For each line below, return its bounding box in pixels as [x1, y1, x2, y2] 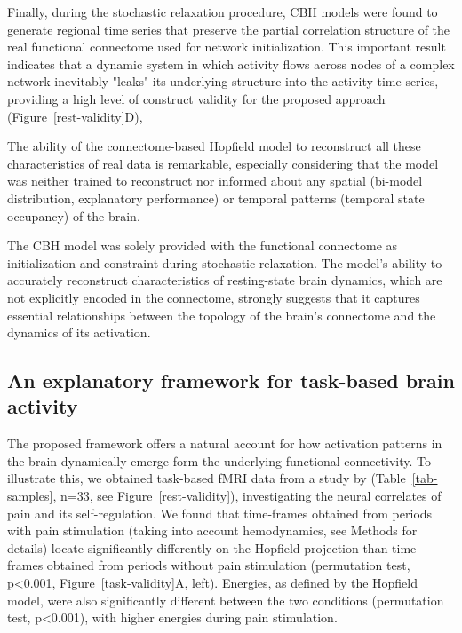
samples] [7, 487, 53, 505]
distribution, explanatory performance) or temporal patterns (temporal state [7, 188, 425, 207]
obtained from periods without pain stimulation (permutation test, [46, 556, 410, 574]
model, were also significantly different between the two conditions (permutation [7, 590, 444, 609]
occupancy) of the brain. [7, 206, 140, 225]
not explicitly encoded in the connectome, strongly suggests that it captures [7, 288, 420, 306]
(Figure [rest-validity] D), [7, 107, 143, 125]
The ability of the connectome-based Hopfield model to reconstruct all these [7, 137, 421, 155]
